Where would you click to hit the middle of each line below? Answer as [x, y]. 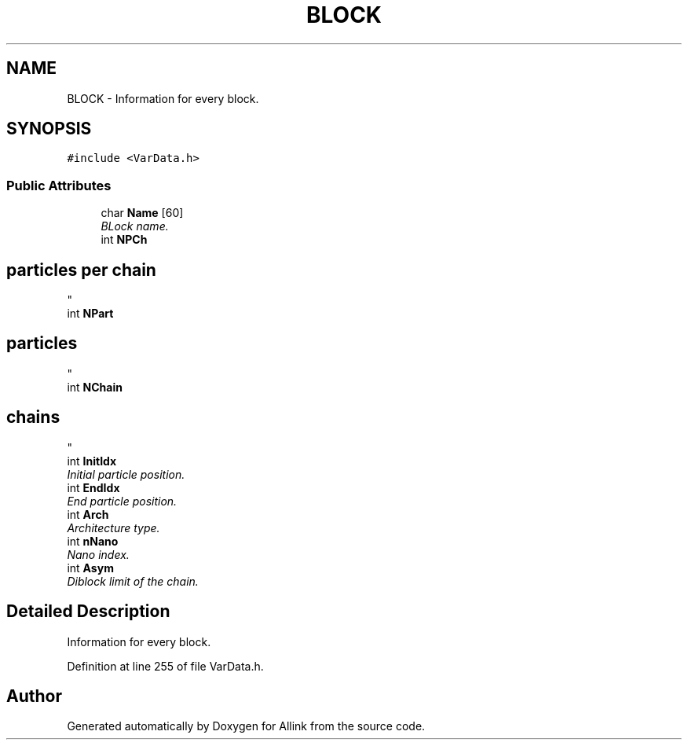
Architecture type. [113, 527]
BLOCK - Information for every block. [163, 98]
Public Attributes [59, 185]
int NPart [90, 314]
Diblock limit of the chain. [133, 581]
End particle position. [122, 501]
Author [34, 696]
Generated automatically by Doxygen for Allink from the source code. [246, 726]
